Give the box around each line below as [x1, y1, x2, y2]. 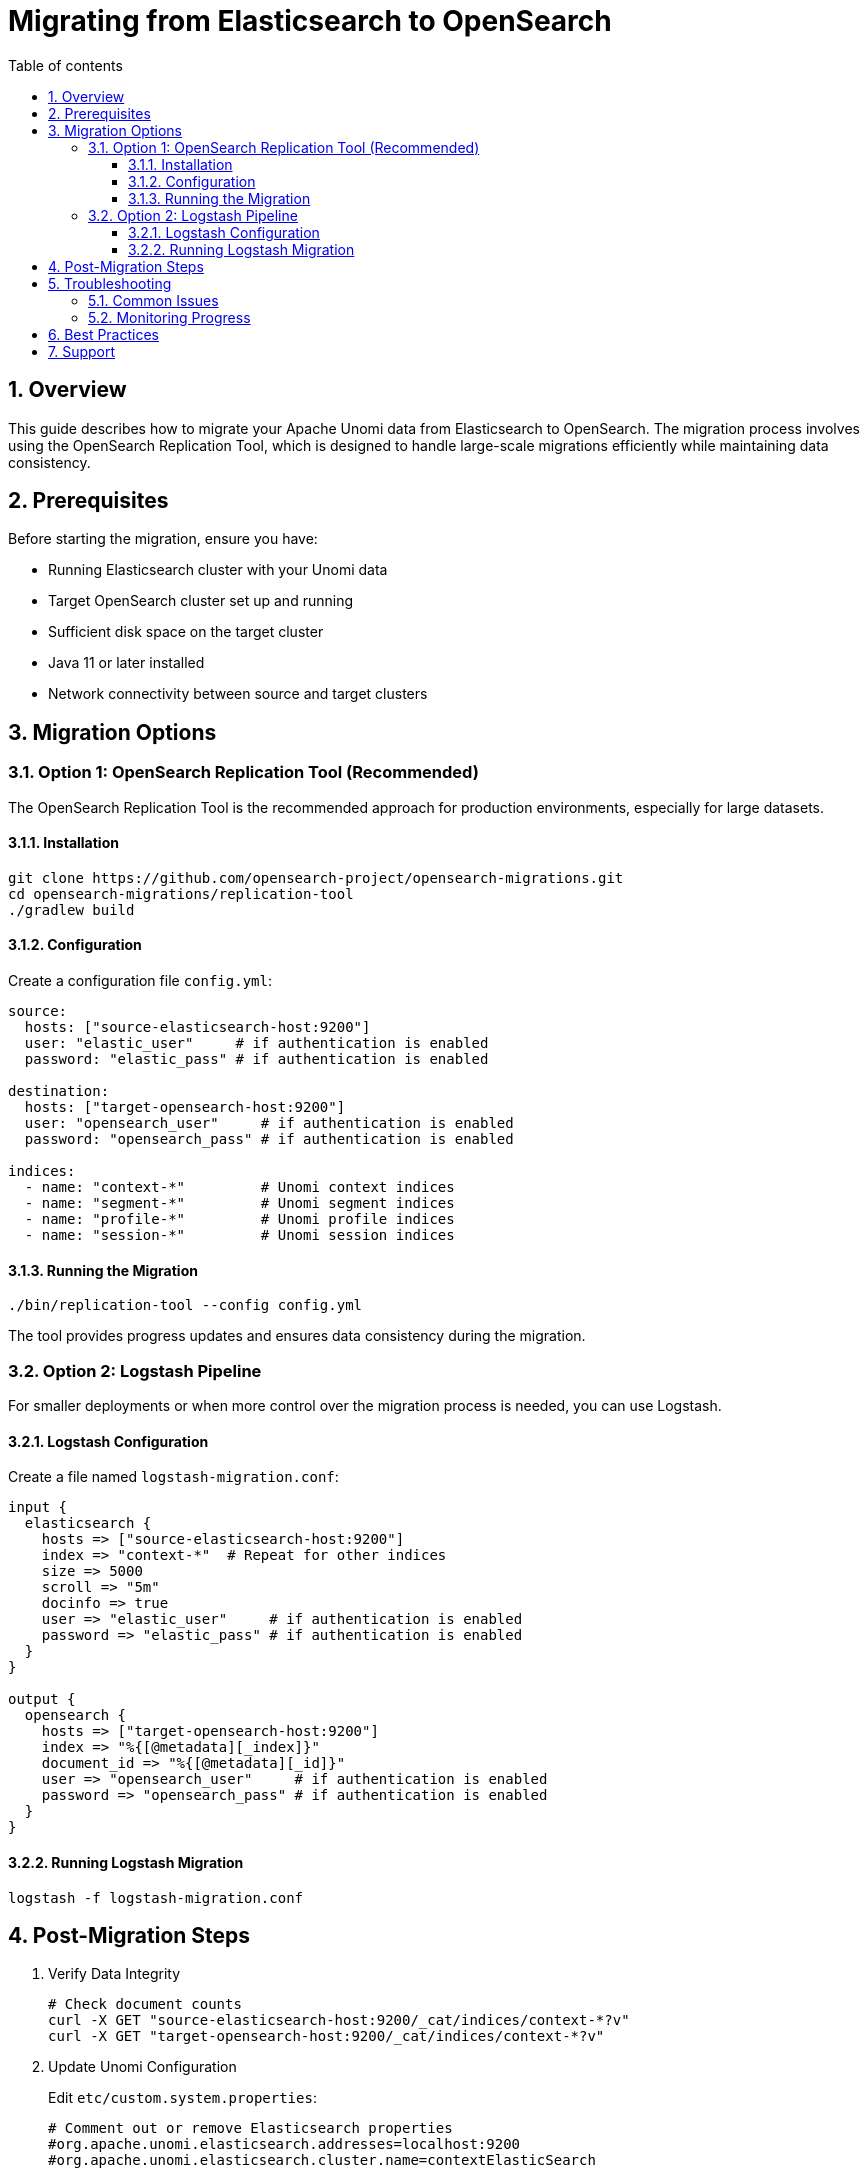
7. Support [48, 342, 116, 360]
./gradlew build [8, 901, 135, 918]
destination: [8, 1083, 110, 1100]
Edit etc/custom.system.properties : [48, 2089, 317, 2107]
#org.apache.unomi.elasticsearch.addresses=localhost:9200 [48, 2136, 521, 2153]
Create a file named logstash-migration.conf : [8, 1468, 339, 1486]
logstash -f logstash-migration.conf [8, 1889, 304, 1906]
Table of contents [8, 56, 123, 74]
